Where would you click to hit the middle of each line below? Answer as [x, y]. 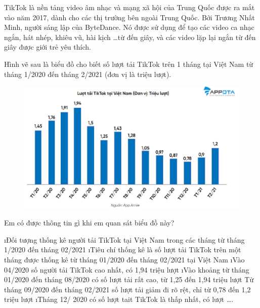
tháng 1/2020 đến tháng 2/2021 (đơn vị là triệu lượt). [88, 74]
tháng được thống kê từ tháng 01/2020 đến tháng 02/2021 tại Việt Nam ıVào [124, 260]
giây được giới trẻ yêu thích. [48, 47]
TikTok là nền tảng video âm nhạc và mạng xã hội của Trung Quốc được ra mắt [129, 7]
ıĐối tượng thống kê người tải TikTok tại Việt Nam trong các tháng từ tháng [124, 239]
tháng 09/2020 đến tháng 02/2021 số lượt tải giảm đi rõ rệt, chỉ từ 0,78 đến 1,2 [127, 289]
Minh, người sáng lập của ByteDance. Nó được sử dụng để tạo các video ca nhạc [129, 27]
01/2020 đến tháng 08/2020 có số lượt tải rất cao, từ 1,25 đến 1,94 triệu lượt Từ [129, 279]
